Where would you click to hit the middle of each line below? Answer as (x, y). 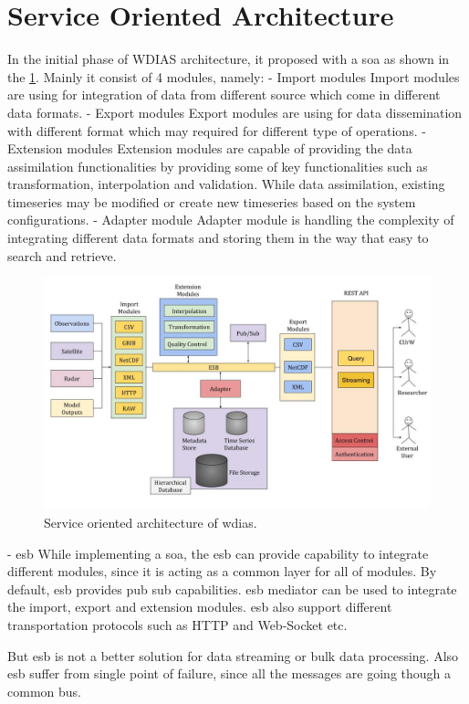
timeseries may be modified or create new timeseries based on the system (212, 201)
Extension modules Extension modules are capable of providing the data (210, 148)
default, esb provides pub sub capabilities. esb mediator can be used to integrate (232, 588)
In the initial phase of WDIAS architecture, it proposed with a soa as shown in (229, 59)
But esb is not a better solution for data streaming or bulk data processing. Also (233, 655)
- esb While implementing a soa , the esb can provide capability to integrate (218, 553)
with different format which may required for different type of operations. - (217, 130)
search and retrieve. (62, 255)
